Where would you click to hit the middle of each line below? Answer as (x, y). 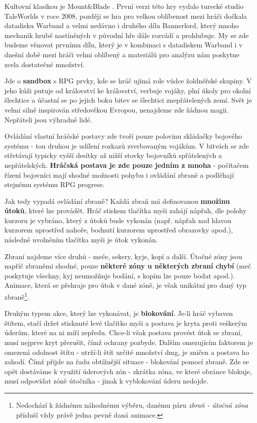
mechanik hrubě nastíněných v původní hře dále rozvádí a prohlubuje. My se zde (127, 35)
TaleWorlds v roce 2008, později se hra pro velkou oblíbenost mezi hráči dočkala (126, 16)
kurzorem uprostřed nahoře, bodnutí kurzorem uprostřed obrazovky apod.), (119, 230)
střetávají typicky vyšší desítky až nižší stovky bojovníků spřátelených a (113, 155)
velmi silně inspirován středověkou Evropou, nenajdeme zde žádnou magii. (117, 109)
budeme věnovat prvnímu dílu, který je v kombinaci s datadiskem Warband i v (124, 45)
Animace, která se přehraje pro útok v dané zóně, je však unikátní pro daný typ (126, 285)
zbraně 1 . (17, 296)
